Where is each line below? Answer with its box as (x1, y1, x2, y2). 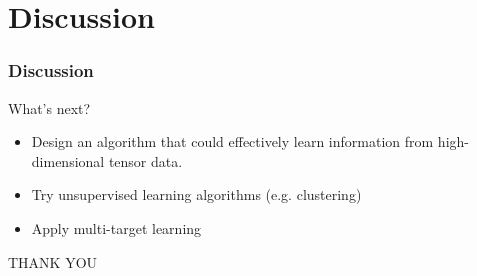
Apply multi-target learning (31, 217, 202, 238)
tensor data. (108, 150, 183, 171)
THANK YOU (8, 251, 98, 272)
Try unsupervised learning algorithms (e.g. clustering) (31, 184, 362, 205)
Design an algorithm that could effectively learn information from (31, 131, 434, 152)
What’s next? (8, 97, 91, 118)
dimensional (31, 150, 105, 171)
